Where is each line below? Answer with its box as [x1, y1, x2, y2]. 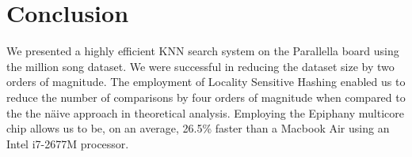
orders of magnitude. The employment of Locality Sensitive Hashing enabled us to [6, 73, 406, 90]
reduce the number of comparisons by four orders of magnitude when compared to [6, 88, 406, 105]
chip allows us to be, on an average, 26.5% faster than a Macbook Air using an [6, 120, 390, 136]
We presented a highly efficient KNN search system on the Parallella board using [6, 43, 399, 59]
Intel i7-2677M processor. [6, 135, 129, 151]
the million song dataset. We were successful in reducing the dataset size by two [6, 58, 395, 74]
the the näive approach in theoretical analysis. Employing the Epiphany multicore [6, 104, 404, 121]
